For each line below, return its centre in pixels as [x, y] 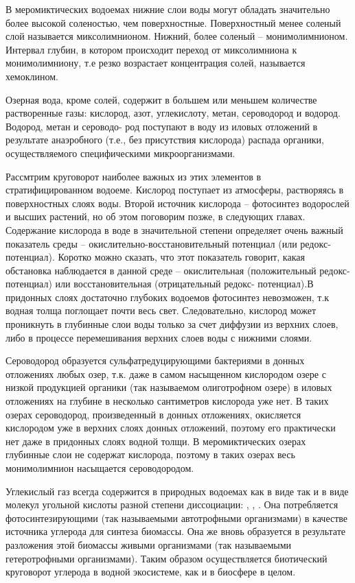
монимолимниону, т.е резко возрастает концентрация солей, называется [156, 63]
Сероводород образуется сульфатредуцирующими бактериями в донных [155, 360]
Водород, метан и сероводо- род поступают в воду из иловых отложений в [162, 126]
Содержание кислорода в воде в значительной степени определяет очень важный [174, 229]
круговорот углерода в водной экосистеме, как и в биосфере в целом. [151, 572]
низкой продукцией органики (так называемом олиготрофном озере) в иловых [169, 387]
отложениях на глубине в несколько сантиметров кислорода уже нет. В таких [167, 401]
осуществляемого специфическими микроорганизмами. [121, 153]
